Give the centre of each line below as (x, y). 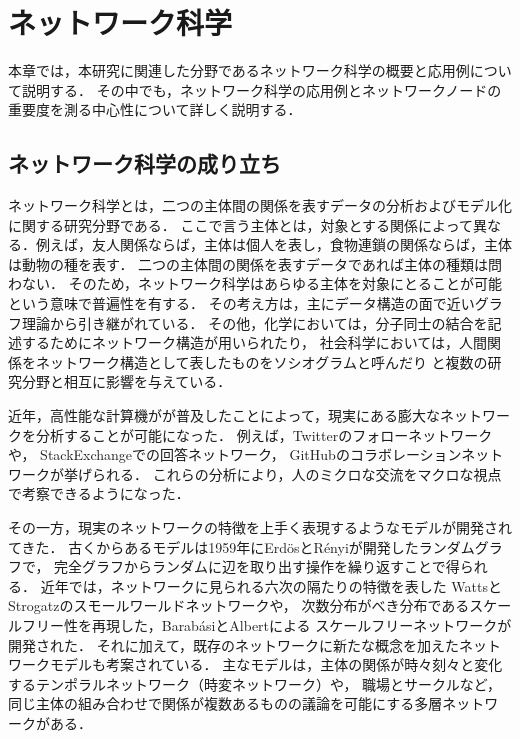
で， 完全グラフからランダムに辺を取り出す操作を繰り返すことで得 (241, 566)
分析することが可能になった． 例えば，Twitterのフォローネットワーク (264, 434)
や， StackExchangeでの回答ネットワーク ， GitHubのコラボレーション (235, 454)
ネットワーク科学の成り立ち (144, 163)
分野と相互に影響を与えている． (126, 381)
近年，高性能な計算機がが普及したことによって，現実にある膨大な (224, 415)
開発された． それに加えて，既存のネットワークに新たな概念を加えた (233, 644)
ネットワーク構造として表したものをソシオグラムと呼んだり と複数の (261, 361)
